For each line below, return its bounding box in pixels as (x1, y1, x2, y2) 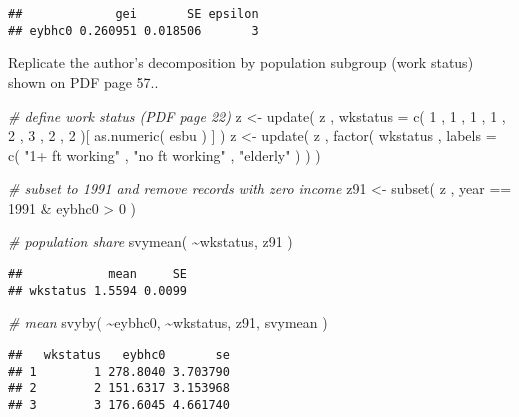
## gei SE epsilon (8, 7, 259, 21)
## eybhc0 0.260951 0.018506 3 (8, 23, 259, 38)
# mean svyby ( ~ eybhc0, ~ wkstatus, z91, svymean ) (8, 312, 328, 333)
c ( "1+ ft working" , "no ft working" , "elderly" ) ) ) (8, 144, 321, 165)
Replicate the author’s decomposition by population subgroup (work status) (8, 52, 474, 73)
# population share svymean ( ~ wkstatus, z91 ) (8, 231, 293, 252)
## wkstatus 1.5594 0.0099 (8, 283, 187, 298)
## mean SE (8, 267, 187, 282)
